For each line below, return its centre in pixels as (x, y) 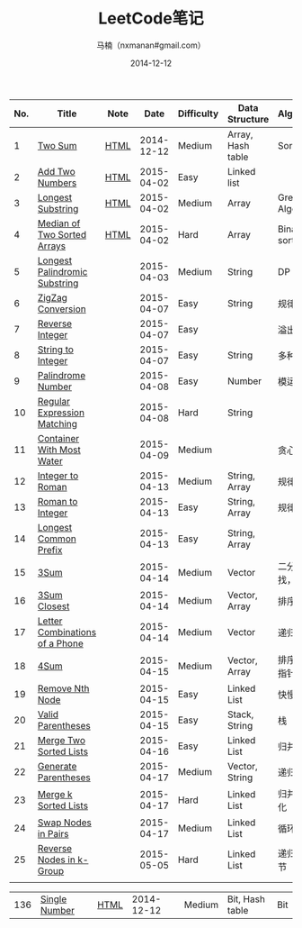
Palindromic (62, 271)
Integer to (58, 476)
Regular (53, 401)
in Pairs (53, 833)
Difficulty (198, 114)
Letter (50, 621)
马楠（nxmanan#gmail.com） (151, 45)
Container (58, 438)
